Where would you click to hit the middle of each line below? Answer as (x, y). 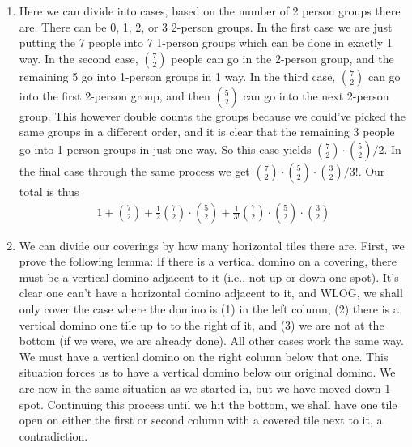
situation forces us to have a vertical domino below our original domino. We (207, 372)
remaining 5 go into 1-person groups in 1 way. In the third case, (177, 76)
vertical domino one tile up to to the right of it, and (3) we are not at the (202, 324)
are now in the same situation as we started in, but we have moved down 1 (205, 387)
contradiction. (53, 435)
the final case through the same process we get (134, 170)
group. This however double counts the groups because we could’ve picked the (212, 115)
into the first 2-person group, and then (115, 95)
